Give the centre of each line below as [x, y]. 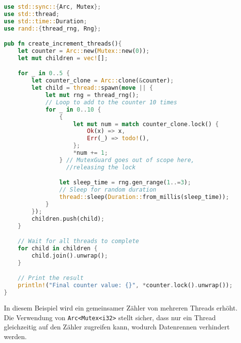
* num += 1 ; [90, 153]
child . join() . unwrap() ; [70, 255]
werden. [15, 336]
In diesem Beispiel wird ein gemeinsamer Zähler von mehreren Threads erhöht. [121, 307]
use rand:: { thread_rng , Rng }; [53, 28]
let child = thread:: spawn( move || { [92, 88]
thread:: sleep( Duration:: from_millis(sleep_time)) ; [144, 197]
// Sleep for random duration [108, 190]
